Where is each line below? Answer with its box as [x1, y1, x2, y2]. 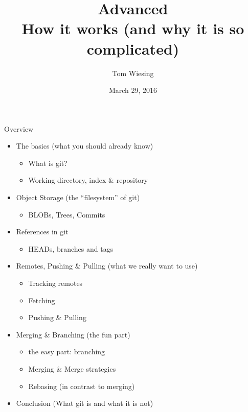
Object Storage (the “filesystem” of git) [16, 192, 140, 203]
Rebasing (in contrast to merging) [28, 380, 135, 391]
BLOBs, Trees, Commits [28, 209, 105, 220]
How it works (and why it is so [21, 18, 244, 39]
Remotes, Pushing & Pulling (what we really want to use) [16, 260, 198, 271]
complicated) [86, 38, 179, 59]
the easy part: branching [28, 346, 105, 357]
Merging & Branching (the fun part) [16, 329, 130, 340]
